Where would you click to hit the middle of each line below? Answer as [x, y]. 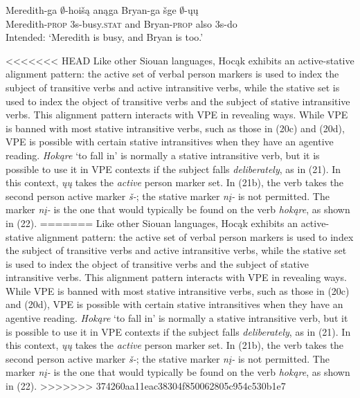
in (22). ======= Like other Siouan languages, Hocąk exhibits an [152, 223]
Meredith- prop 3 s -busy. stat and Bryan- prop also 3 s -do [121, 23]
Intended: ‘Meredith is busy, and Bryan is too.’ [105, 37]
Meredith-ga [31, 10]
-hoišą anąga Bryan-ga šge [121, 10]
